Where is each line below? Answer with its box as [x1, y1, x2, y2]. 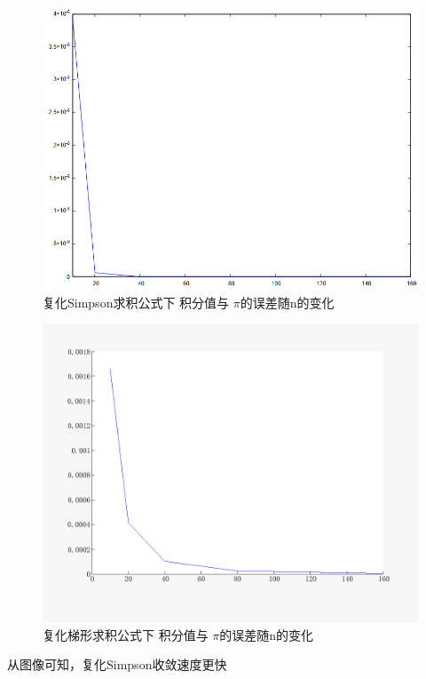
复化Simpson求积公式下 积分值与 [43, 292, 230, 311]
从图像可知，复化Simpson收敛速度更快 [7, 655, 227, 674]
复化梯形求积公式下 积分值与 [43, 625, 209, 643]
